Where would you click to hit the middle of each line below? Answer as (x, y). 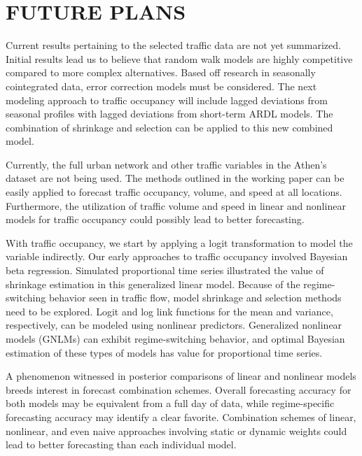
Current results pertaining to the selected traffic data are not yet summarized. (173, 45)
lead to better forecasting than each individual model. (121, 444)
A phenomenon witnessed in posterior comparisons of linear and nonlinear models (181, 376)
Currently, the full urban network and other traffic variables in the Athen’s (166, 164)
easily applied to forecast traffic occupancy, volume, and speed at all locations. (174, 192)
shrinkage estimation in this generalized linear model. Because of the (153, 284)
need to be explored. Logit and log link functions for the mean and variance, (169, 311)
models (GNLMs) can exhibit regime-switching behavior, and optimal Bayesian (175, 339)
